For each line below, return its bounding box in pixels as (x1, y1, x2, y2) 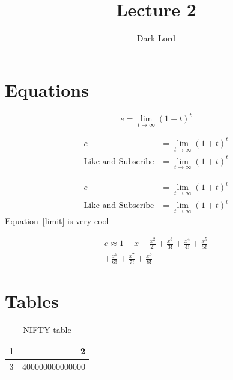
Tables (5, 289, 59, 313)
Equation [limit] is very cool (5, 215, 109, 227)
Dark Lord (136, 32, 176, 44)
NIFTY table (23, 323, 71, 336)
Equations (5, 77, 89, 102)
